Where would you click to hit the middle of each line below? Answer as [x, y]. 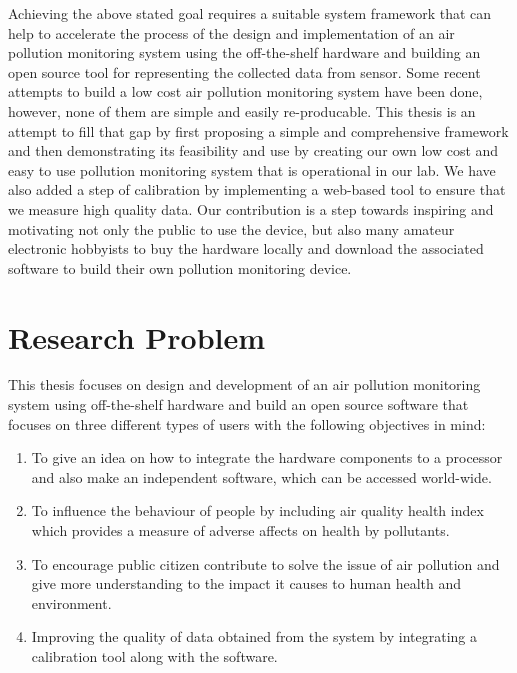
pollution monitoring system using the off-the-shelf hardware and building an [244, 52]
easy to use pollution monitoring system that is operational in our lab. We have [252, 169]
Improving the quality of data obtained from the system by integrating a [254, 636]
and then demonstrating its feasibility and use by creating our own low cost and [253, 150]
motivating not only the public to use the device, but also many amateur [231, 228]
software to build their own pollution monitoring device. [180, 267]
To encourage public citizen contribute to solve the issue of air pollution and [265, 563]
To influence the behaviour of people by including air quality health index [257, 510]
